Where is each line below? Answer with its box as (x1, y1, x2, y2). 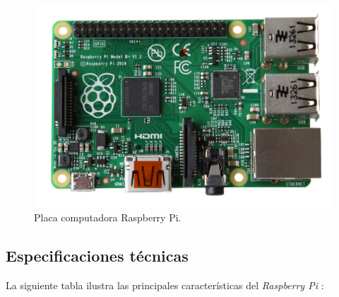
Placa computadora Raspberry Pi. (34, 210, 182, 225)
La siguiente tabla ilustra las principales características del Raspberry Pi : (6, 278, 324, 293)
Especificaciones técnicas (6, 245, 189, 267)
